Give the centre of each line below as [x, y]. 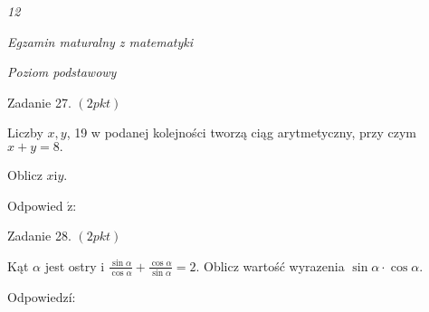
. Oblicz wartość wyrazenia [270, 265]
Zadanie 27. [39, 102]
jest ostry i [75, 265]
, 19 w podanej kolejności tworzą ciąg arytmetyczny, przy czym [241, 132]
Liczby [25, 132]
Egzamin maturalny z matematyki [100, 41]
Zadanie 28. [39, 236]
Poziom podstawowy [62, 72]
